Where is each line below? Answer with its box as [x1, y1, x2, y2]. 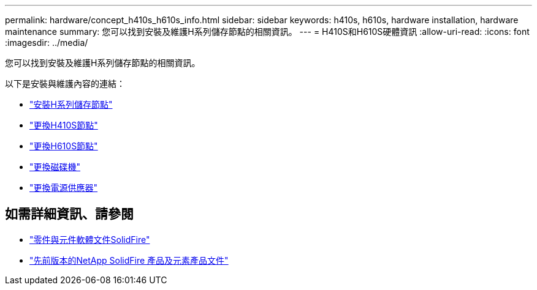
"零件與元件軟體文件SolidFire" [29, 234, 150, 245]
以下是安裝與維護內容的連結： [5, 78, 125, 89]
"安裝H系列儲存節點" [29, 99, 113, 110]
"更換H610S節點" [29, 141, 98, 151]
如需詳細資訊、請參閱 [5, 206, 134, 222]
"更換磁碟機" [29, 162, 81, 172]
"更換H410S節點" [29, 120, 98, 130]
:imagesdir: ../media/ [5, 37, 88, 48]
